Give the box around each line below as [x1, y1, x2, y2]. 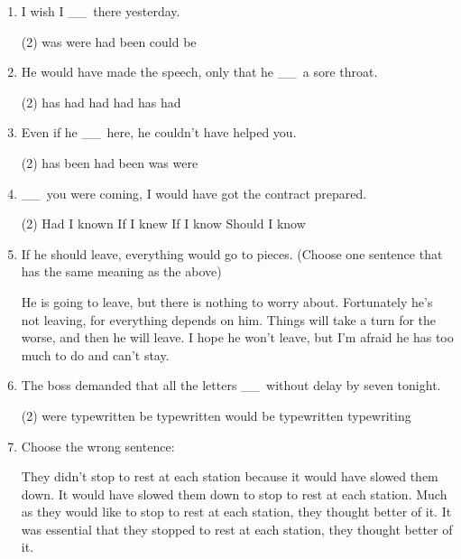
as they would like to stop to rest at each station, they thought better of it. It [21, 502, 452, 521]
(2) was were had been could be [21, 32, 197, 51]
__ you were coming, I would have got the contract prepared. [21, 183, 367, 202]
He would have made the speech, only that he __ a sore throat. [21, 62, 378, 81]
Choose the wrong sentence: [21, 436, 175, 455]
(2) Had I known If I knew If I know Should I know [21, 214, 306, 233]
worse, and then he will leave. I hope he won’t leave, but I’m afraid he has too [21, 328, 454, 347]
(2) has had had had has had [21, 92, 181, 111]
